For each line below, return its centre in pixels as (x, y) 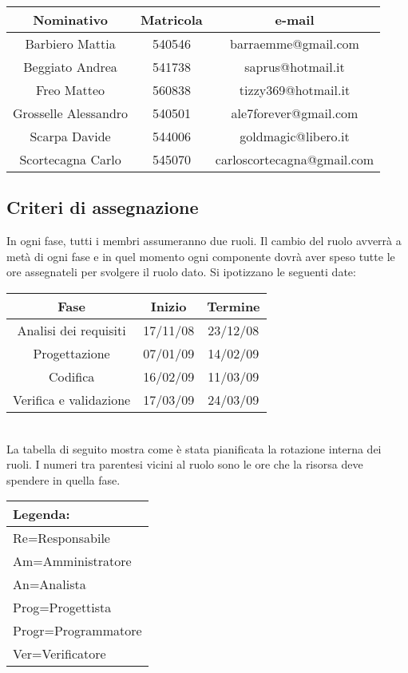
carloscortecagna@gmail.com (295, 159)
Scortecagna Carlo (70, 159)
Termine (234, 306)
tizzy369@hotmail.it (295, 90)
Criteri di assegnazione (103, 207)
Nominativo (70, 20)
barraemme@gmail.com (295, 44)
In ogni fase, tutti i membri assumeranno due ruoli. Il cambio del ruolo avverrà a (204, 241)
